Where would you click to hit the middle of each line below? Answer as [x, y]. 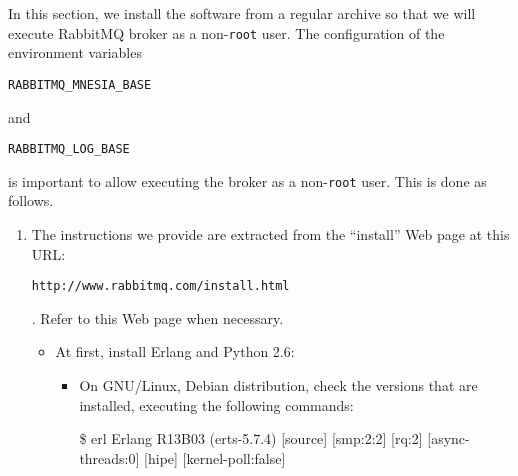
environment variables [75, 52]
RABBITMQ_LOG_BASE [69, 149]
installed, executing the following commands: [216, 404]
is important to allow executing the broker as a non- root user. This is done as [247, 180]
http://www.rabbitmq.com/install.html [160, 286]
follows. [31, 200]
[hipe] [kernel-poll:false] [215, 457]
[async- [448, 438]
